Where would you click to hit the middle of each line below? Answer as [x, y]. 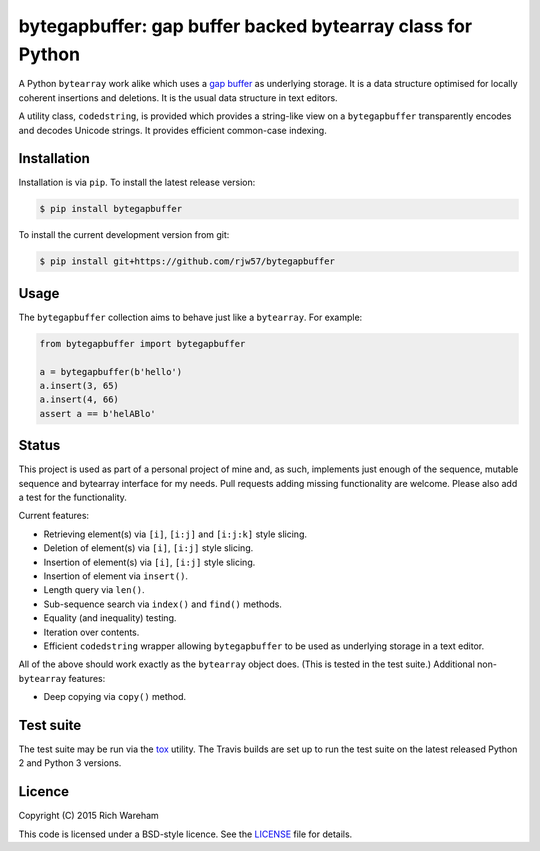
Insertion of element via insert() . [116, 576]
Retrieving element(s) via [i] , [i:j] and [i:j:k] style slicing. [175, 534]
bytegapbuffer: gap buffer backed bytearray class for [245, 26]
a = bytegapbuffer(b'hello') [111, 371]
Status [39, 445]
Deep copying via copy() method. [115, 697]
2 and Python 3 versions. [70, 763]
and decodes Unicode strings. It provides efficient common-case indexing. [172, 130]
